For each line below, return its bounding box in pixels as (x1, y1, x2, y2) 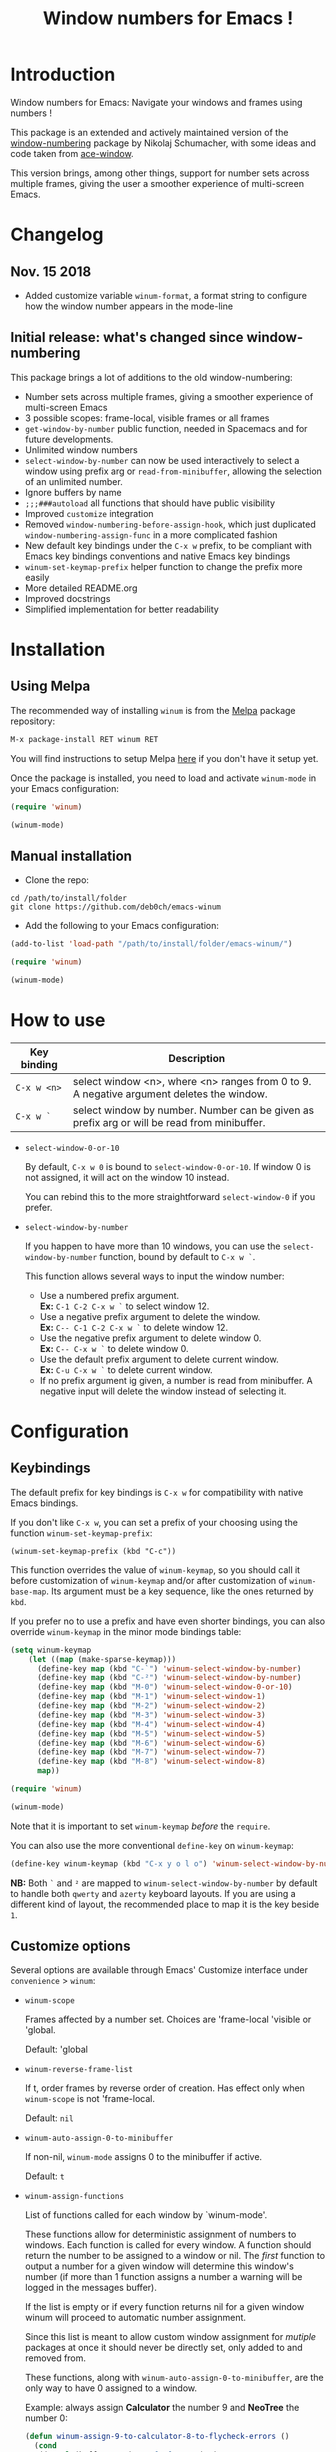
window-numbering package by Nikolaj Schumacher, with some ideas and (10, 137, 317, 149)
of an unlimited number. (24, 475, 123, 487)
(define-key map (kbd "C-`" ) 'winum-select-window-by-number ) (36, 1663, 302, 1674)
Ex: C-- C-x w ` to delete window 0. (39, 1342, 189, 1354)
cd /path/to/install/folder (10, 893, 128, 904)
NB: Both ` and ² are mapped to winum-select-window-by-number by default (10, 1877, 318, 1889)
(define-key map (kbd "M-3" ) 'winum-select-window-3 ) (36, 1710, 267, 1720)
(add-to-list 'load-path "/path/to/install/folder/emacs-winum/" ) (10, 939, 293, 949)
